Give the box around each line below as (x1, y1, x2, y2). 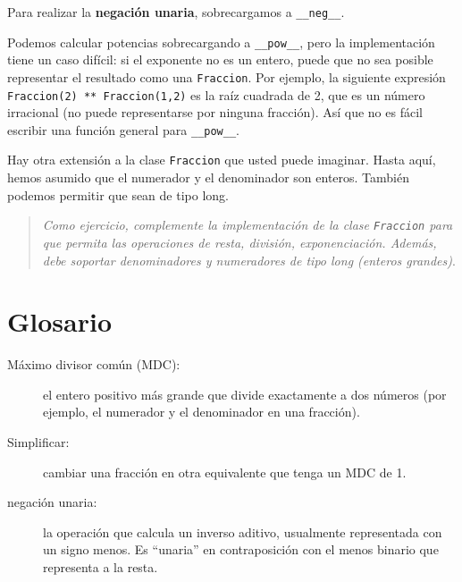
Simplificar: (7, 433, 70, 451)
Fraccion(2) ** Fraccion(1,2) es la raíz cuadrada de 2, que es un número (7, 85, 425, 104)
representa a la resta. (43, 558, 158, 577)
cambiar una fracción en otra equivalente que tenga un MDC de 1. (43, 462, 407, 481)
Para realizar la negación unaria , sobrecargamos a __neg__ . (7, 3, 345, 21)
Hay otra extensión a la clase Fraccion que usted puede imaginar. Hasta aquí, (7, 150, 436, 169)
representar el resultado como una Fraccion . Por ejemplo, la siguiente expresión (7, 67, 446, 86)
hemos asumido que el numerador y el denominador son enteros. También (7, 168, 410, 187)
